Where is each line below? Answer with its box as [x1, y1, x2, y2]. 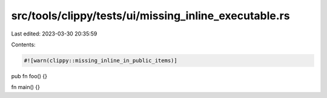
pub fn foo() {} [11, 72, 48, 79]
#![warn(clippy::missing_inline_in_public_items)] [24, 57, 178, 64]
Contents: [11, 41, 36, 48]
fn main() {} [11, 84, 41, 91]
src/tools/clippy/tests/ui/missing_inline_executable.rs [11, 9, 290, 22]
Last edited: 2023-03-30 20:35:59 [11, 30, 97, 37]
